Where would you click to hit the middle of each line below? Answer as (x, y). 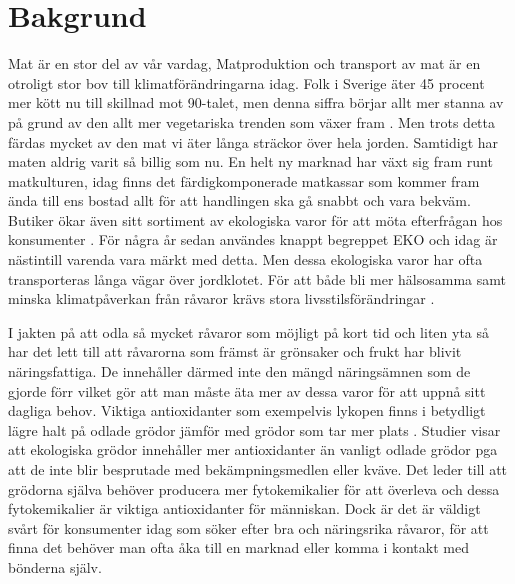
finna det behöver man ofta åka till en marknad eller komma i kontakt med (238, 547)
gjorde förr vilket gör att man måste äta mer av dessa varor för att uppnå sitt (247, 390)
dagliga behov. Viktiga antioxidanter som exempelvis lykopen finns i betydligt (247, 410)
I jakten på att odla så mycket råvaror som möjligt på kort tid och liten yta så (249, 331)
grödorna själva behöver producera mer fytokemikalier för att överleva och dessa (254, 488)
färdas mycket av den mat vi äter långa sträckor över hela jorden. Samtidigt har (253, 141)
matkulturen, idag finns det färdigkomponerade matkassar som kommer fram (244, 180)
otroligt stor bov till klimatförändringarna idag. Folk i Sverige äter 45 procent (246, 82)
